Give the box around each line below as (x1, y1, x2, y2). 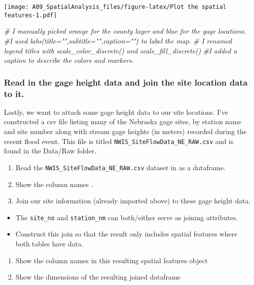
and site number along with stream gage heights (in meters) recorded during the (4, 126, 247, 137)
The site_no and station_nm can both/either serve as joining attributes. (15, 212, 238, 222)
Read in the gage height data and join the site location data (4, 76, 248, 88)
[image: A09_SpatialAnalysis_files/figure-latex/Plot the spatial (4, 3, 227, 10)
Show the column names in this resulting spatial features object (15, 255, 208, 265)
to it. (4, 87, 24, 99)
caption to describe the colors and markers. (4, 55, 134, 65)
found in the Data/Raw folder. (4, 145, 97, 156)
